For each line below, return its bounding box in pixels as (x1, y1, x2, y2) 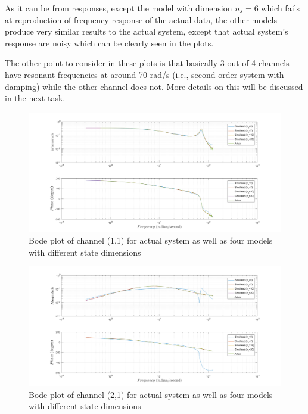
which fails (261, 2, 300, 14)
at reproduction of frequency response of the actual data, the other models (5, 13, 278, 26)
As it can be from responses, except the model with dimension (5, 2, 232, 14)
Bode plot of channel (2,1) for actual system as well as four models (29, 388, 273, 400)
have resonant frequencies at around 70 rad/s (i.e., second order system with (5, 68, 284, 80)
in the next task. (5, 92, 66, 104)
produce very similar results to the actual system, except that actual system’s (5, 25, 288, 38)
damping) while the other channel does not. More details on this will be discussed (5, 80, 303, 92)
